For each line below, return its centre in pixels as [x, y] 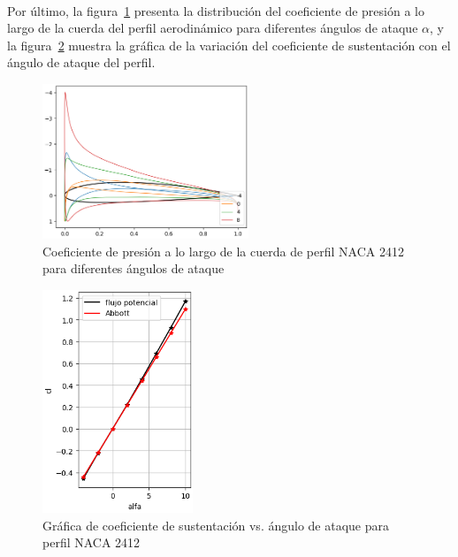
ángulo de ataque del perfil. [81, 62]
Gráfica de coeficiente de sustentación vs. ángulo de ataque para [216, 525]
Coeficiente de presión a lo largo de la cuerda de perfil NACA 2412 [223, 251]
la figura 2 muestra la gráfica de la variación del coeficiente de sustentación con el [229, 45]
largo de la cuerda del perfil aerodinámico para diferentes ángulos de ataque [213, 28]
